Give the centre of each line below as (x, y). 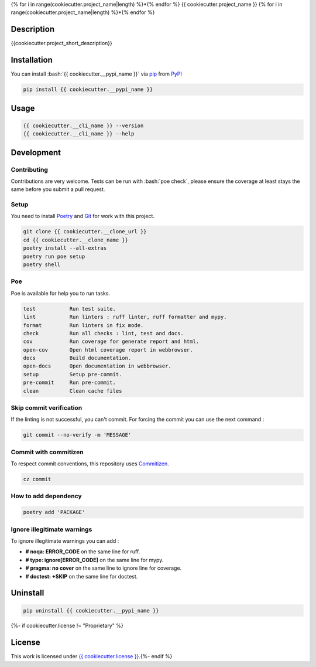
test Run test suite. (70, 309)
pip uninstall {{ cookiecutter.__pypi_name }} (91, 610)
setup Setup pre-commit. (73, 374)
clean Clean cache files (73, 391)
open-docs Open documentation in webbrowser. (97, 366)
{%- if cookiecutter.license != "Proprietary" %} (67, 626)
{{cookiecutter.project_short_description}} (61, 43)
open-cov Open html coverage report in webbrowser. (108, 350)
